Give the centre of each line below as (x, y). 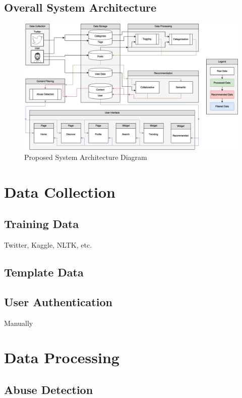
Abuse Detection (49, 389)
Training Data (42, 224)
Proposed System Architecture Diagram (86, 157)
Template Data (44, 272)
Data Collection (60, 191)
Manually (19, 323)
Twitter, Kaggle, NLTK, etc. (48, 245)
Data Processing (62, 357)
